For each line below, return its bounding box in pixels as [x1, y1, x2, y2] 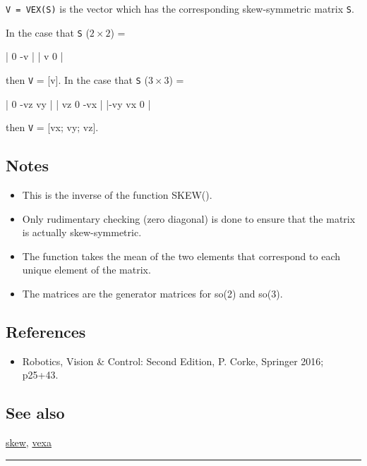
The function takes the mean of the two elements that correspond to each [22, 248, 340, 263]
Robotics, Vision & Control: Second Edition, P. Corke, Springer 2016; [22, 353, 324, 368]
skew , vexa [6, 435, 52, 450]
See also [6, 402, 65, 424]
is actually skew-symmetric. [22, 225, 142, 240]
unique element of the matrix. [22, 262, 151, 277]
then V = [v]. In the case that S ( [6, 72, 148, 87]
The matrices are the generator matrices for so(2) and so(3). [22, 286, 283, 300]
